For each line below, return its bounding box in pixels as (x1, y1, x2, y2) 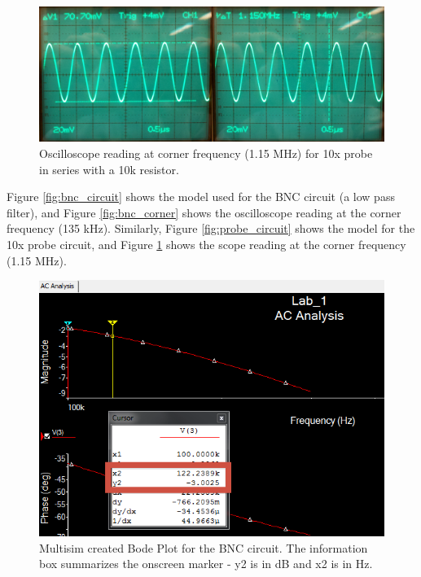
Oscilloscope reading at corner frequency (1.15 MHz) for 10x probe (39, 145, 373, 162)
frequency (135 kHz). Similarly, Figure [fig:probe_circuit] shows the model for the (7, 220, 415, 237)
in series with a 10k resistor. (39, 160, 179, 177)
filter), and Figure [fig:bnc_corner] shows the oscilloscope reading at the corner (7, 203, 401, 221)
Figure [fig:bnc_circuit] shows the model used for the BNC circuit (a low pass (7, 188, 395, 205)
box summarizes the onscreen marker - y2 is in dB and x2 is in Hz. (39, 555, 373, 572)
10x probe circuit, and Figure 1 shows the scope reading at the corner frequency (7, 236, 406, 253)
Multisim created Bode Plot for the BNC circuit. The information (39, 539, 368, 556)
